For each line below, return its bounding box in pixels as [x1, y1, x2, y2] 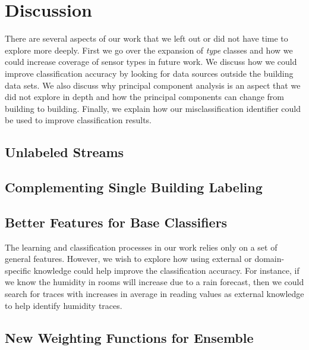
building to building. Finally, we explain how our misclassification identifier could [5, 102, 301, 114]
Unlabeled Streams [5, 143, 124, 161]
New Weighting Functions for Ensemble [5, 328, 254, 346]
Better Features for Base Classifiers [5, 212, 228, 231]
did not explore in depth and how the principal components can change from [5, 90, 285, 103]
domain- [254, 252, 285, 265]
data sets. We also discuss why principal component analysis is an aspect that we [5, 79, 301, 91]
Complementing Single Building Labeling [5, 178, 263, 196]
